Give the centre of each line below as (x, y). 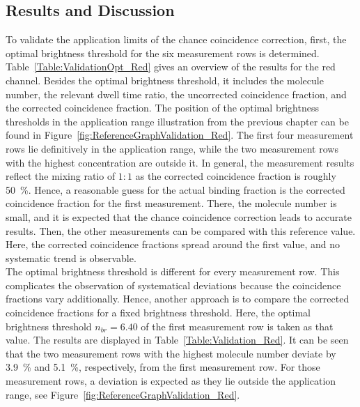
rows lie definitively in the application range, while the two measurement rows (172, 148)
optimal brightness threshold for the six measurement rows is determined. (163, 53)
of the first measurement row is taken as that (237, 326)
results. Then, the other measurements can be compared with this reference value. (181, 230)
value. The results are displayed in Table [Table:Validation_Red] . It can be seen (177, 340)
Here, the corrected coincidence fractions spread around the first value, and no (173, 244)
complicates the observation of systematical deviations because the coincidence (173, 285)
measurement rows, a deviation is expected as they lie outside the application (171, 381)
